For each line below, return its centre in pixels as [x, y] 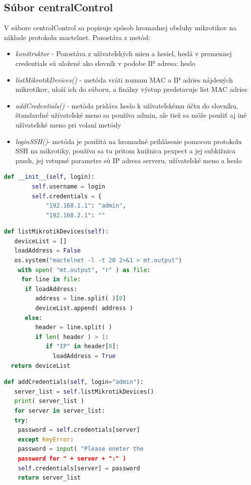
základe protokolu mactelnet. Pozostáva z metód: [77, 37]
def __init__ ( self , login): [49, 177]
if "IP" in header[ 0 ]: [82, 347]
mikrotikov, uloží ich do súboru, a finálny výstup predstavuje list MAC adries [131, 89]
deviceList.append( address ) [84, 308]
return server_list [49, 478]
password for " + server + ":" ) [72, 458]
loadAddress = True [84, 356]
